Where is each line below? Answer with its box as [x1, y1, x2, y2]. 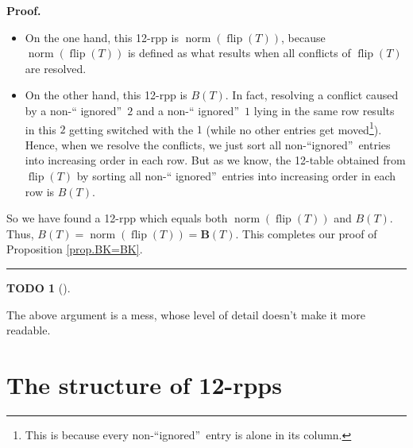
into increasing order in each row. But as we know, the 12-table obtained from [25, 152, 406, 168]
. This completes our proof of [235, 225, 377, 241]
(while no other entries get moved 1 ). [206, 118, 382, 137]
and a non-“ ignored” [136, 102, 240, 118]
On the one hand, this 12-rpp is [25, 29, 179, 45]
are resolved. [25, 60, 87, 76]
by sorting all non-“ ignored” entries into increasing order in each [76, 168, 396, 183]
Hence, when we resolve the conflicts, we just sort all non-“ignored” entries [25, 136, 391, 153]
